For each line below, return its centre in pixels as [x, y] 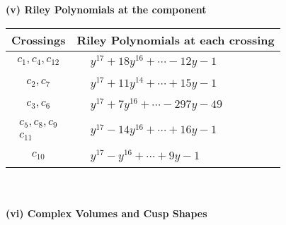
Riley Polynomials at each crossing [176, 39]
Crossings [39, 39]
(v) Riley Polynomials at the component [106, 9]
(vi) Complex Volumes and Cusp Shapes [107, 213]
